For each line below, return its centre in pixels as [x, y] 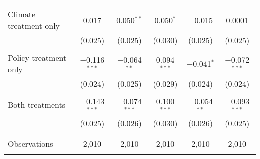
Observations [31, 143]
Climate [22, 14]
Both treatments [37, 105]
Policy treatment [37, 58]
